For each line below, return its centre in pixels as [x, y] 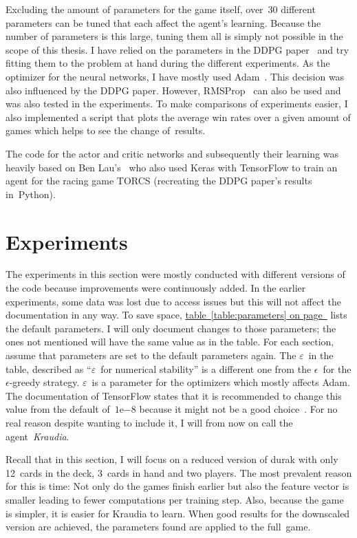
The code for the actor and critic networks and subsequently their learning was [172, 153]
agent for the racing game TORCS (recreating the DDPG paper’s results [159, 181]
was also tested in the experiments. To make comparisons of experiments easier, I [177, 104]
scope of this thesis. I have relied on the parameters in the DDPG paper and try [177, 49]
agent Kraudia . [37, 436]
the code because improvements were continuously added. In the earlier [156, 288]
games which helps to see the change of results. [106, 130]
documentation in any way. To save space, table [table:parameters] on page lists [176, 315]
